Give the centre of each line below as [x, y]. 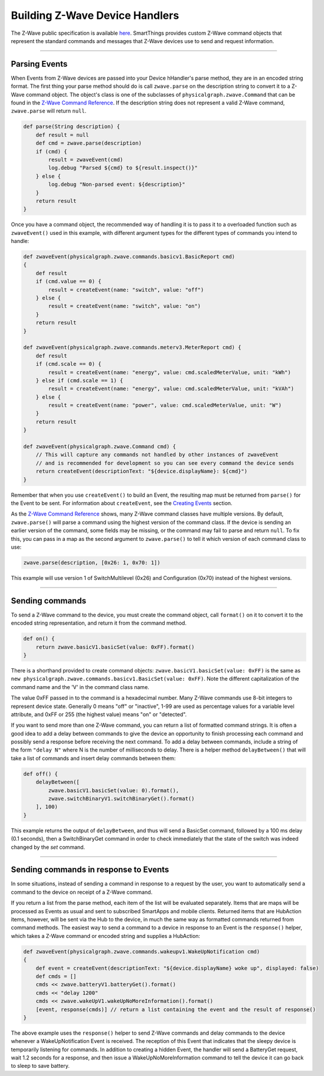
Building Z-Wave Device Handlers [95, 15]
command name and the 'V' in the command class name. [80, 687]
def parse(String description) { [72, 127]
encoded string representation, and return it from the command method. [99, 623]
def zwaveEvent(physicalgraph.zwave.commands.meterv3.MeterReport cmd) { [132, 347]
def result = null [62, 135]
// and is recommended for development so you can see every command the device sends [165, 463]
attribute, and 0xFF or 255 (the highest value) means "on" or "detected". [99, 714]
